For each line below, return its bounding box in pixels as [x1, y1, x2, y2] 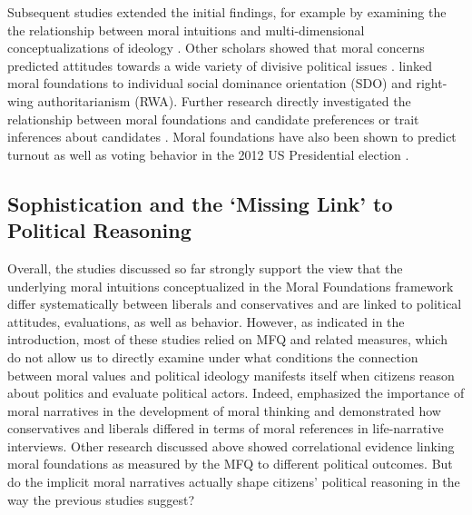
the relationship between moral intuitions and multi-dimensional [7, 20, 365, 39]
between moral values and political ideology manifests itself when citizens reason [7, 365, 455, 384]
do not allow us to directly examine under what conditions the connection [7, 347, 418, 366]
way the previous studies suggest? [7, 490, 195, 509]
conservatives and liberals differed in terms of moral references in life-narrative [7, 419, 444, 438]
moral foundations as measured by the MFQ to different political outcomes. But [7, 454, 453, 473]
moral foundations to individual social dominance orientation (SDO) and [7, 74, 412, 93]
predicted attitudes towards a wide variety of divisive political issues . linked [7, 55, 433, 74]
